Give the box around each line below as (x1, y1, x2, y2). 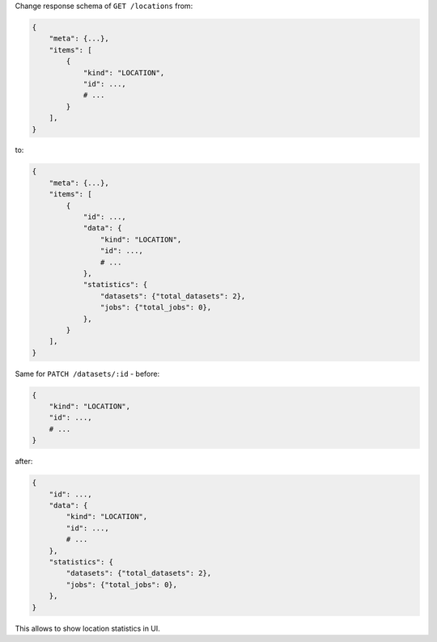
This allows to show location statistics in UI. (15, 623, 161, 633)
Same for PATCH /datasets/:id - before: (15, 369, 160, 378)
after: (15, 457, 33, 467)
